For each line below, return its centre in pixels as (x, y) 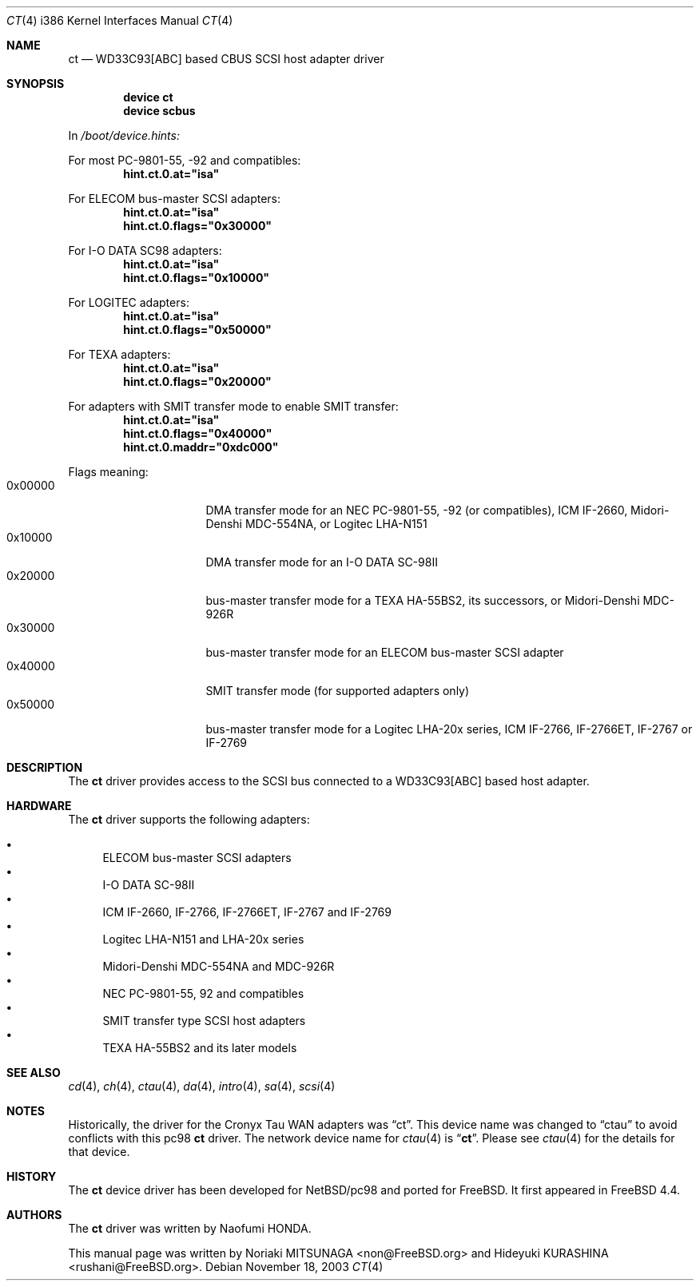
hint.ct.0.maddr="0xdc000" (201, 447)
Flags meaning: (108, 472)
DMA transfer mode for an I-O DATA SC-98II (322, 562)
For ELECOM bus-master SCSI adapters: (175, 199)
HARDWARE (39, 806)
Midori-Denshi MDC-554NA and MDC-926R (219, 966)
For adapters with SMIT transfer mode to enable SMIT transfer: (233, 406)
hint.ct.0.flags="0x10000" (197, 278)
